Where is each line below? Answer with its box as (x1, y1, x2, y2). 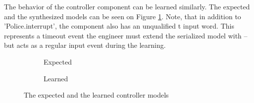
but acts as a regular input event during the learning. (4, 40, 166, 50)
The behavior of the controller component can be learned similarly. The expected (4, 1, 250, 11)
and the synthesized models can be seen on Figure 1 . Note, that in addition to (4, 11, 241, 21)
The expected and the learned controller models (24, 90, 169, 100)
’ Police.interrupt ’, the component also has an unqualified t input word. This (4, 21, 234, 31)
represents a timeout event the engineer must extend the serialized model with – (4, 30, 248, 40)
